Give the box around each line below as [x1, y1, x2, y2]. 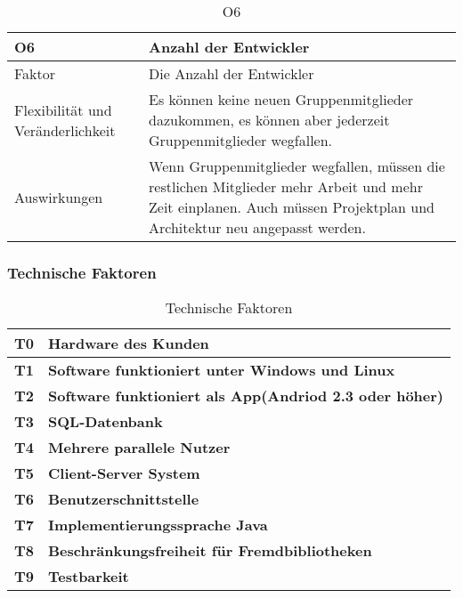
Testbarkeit [48, 566, 129, 587]
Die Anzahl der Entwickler [149, 63, 314, 84]
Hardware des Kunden [48, 333, 209, 354]
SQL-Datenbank [48, 411, 163, 432]
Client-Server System [48, 463, 200, 484]
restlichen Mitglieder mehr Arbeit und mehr [149, 176, 423, 197]
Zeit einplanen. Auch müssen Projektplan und [149, 197, 435, 217]
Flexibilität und [14, 99, 112, 120]
